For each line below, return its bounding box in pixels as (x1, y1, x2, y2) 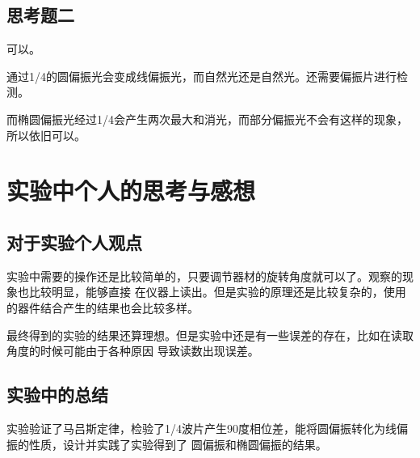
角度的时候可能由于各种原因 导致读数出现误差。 (6, 342, 259, 359)
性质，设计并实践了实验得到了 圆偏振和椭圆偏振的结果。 (28, 435, 327, 452)
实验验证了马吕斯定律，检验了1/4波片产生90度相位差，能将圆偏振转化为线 (6, 419, 397, 436)
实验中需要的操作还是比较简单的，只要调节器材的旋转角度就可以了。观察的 (6, 267, 402, 284)
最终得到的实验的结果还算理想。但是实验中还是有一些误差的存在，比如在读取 (6, 326, 414, 343)
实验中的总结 (6, 382, 108, 407)
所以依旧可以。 (6, 126, 86, 143)
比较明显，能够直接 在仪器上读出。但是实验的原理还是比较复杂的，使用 (28, 283, 406, 300)
